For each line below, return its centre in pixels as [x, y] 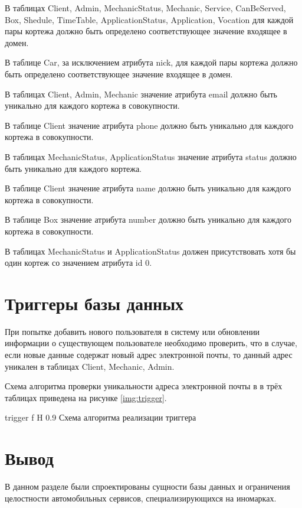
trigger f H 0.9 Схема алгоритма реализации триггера [101, 417]
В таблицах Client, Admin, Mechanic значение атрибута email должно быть [141, 94]
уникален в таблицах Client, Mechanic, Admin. [90, 366]
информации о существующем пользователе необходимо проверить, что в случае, [151, 343]
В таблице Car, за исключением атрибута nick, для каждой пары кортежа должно [151, 62]
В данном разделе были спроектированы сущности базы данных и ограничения [147, 486]
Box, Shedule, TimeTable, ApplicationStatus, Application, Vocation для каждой [149, 19]
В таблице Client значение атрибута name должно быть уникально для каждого [148, 188]
